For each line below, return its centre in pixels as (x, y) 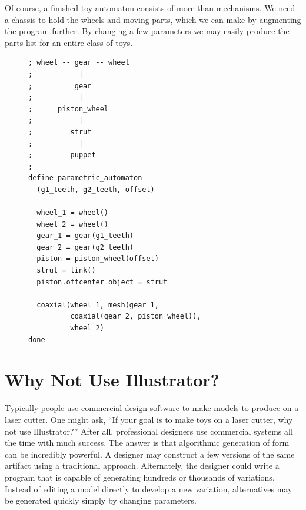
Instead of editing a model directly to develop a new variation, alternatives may (149, 489)
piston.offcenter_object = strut (102, 282)
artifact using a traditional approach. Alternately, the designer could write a (142, 466)
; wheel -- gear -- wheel (79, 63)
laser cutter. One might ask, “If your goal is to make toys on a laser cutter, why (149, 419)
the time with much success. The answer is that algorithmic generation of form (147, 443)
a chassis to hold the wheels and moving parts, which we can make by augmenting (153, 19)
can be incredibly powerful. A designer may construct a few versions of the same (150, 454)
